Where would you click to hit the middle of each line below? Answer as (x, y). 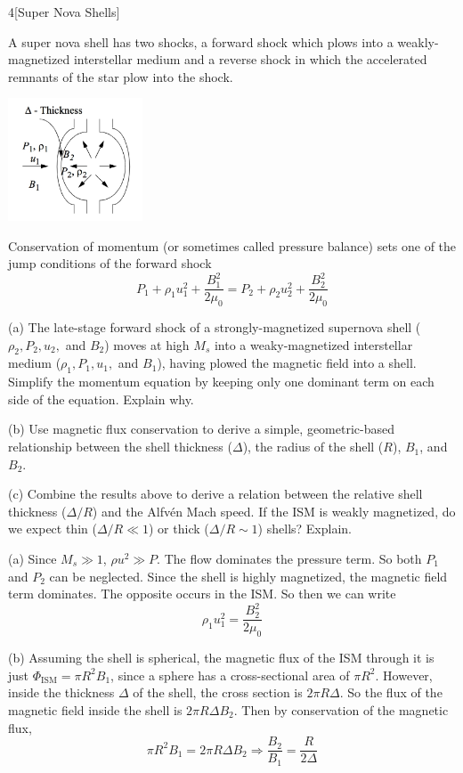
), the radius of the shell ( (313, 447)
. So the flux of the (391, 692)
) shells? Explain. (305, 529)
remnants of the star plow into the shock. (121, 76)
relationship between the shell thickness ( (120, 447)
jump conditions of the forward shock (110, 263)
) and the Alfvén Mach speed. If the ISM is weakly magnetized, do (274, 511)
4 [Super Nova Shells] (64, 12)
